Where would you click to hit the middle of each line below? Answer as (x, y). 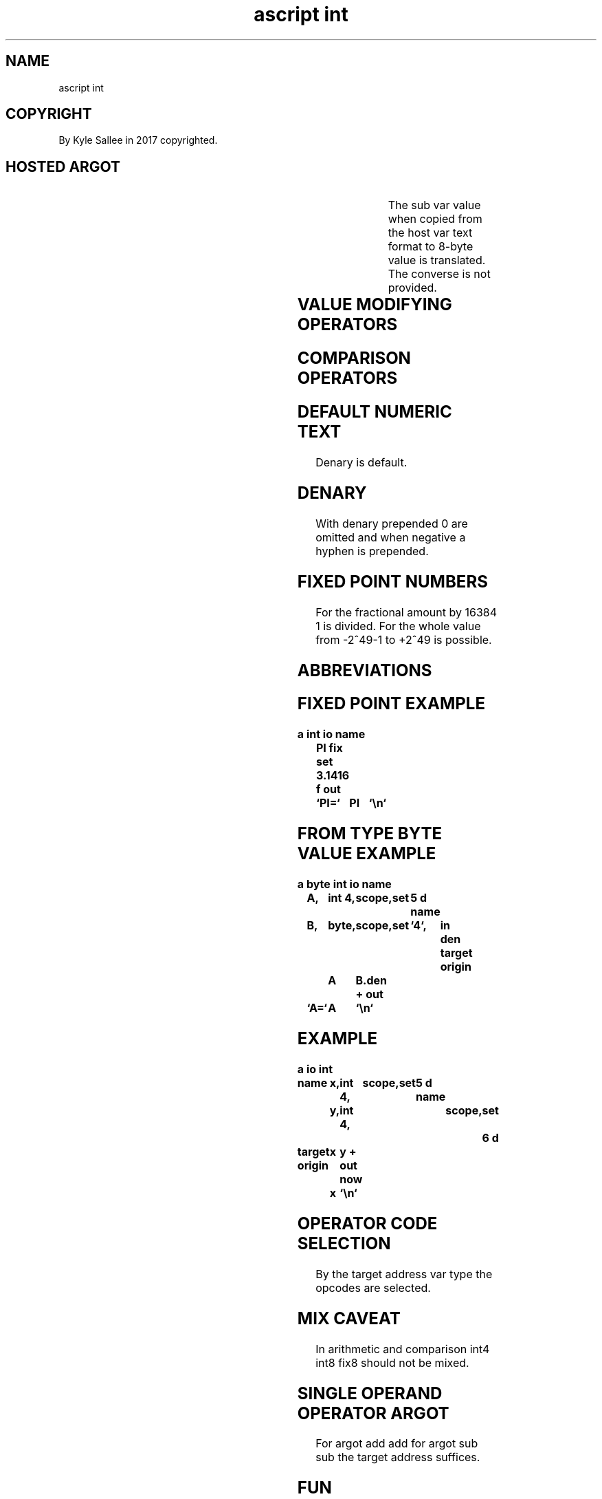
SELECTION (344, 1243)
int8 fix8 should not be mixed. (392, 1362)
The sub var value (434, 205)
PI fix (329, 748)
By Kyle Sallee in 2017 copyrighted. (138, 140)
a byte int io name (344, 884)
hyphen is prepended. (372, 551)
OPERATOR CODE (367, 1223)
